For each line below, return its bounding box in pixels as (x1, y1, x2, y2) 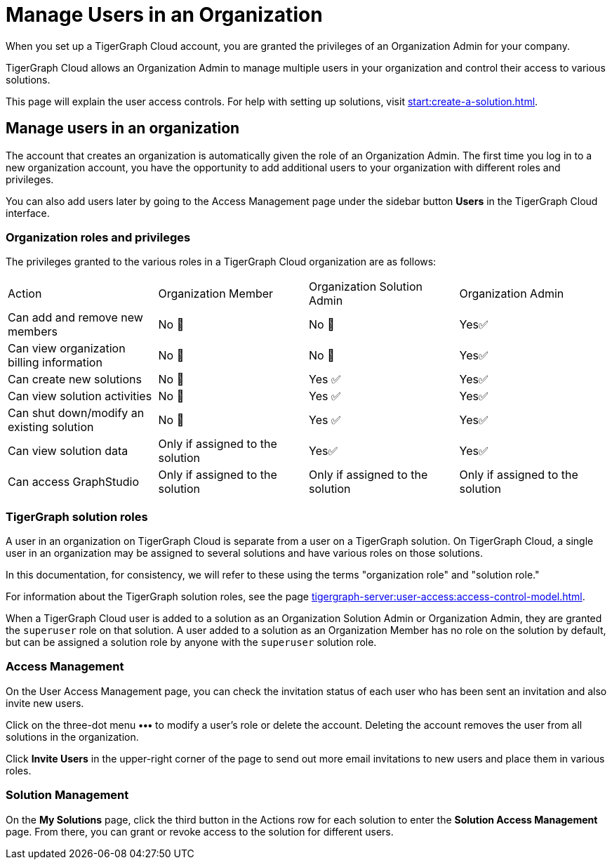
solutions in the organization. (6, 730, 139, 743)
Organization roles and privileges (6, 230, 191, 244)
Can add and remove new (8, 310, 143, 325)
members (8, 324, 58, 339)
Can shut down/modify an (8, 406, 145, 421)
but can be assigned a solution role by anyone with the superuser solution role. (6, 636, 377, 649)
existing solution (8, 420, 94, 435)
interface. (6, 206, 50, 219)
